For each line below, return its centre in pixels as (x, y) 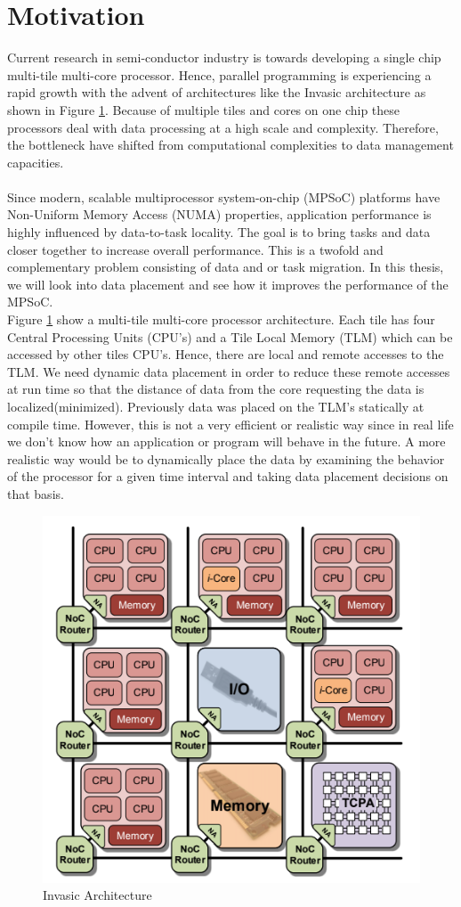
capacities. (36, 162)
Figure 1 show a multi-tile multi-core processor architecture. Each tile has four (221, 319)
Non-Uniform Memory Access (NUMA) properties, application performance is (219, 214)
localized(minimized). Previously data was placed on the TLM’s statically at (216, 406)
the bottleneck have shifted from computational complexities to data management (230, 145)
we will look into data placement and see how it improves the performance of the (228, 284)
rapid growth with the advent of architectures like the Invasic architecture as (217, 92)
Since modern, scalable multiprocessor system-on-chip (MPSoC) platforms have (224, 196)
